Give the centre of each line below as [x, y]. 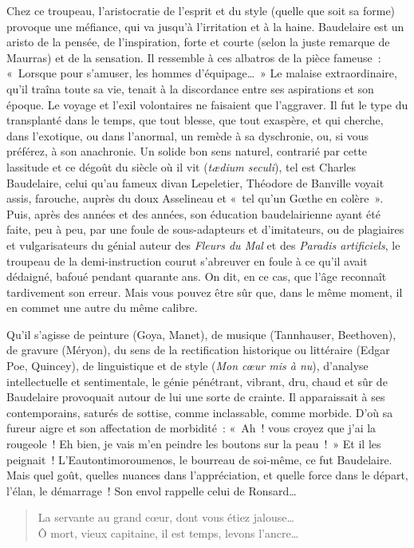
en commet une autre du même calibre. [102, 308]
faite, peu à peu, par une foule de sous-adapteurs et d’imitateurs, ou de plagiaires [205, 229]
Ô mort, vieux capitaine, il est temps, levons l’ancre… [168, 533]
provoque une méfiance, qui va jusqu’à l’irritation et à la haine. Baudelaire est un [205, 26]
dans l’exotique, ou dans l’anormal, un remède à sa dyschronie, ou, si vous [188, 135]
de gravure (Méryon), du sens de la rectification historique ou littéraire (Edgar [198, 350]
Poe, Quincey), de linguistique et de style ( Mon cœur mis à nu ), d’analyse [187, 366]
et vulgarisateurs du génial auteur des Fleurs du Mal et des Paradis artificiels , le [203, 244]
